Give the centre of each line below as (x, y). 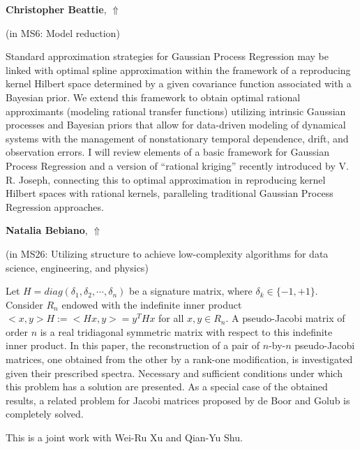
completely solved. (45, 414)
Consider (24, 304)
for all (171, 318)
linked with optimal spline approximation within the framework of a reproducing (178, 69)
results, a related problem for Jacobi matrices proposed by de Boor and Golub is (178, 400)
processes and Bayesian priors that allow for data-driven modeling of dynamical (176, 125)
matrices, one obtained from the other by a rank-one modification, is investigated (179, 359)
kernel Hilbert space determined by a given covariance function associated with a (179, 83)
